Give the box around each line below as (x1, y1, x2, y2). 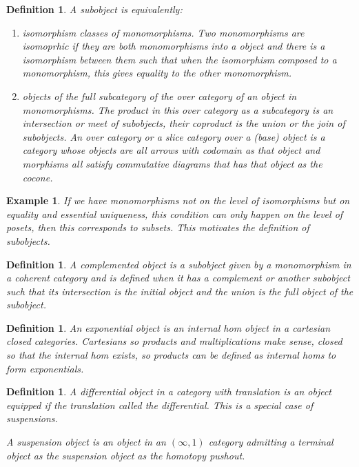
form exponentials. (6, 361, 84, 375)
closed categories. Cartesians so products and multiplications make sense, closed (6, 334, 342, 348)
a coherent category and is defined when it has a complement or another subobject (6, 270, 350, 285)
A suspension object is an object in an (6, 435, 166, 449)
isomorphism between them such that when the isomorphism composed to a (22, 52, 337, 66)
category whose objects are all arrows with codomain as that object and (22, 143, 320, 157)
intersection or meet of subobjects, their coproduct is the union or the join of (22, 116, 345, 130)
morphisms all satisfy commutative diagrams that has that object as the (22, 156, 322, 170)
